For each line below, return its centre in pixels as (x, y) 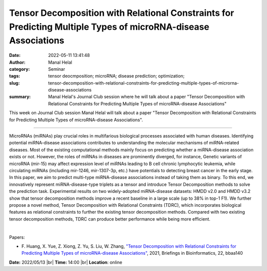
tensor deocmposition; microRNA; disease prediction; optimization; (116, 76)
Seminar (57, 69)
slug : (14, 83)
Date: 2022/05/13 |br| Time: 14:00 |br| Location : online (66, 262)
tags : (15, 76)
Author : (17, 62)
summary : (20, 97)
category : (20, 69)
